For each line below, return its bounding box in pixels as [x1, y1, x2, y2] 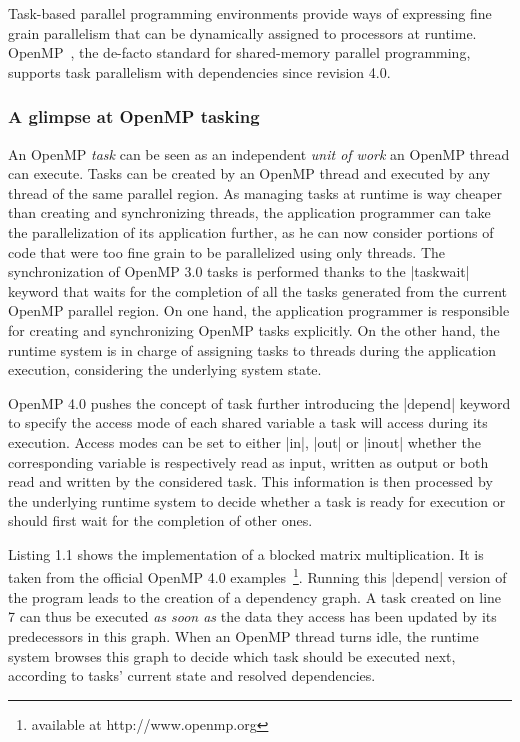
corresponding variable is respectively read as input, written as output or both [8, 451, 489, 472]
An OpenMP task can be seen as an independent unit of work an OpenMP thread [8, 143, 510, 164]
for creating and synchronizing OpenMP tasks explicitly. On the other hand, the [8, 319, 500, 340]
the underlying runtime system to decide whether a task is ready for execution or [8, 490, 506, 511]
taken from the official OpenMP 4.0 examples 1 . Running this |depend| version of [8, 564, 507, 588]
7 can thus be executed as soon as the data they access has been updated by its [8, 606, 497, 627]
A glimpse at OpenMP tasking [8, 104, 260, 129]
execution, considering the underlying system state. [8, 359, 322, 380]
